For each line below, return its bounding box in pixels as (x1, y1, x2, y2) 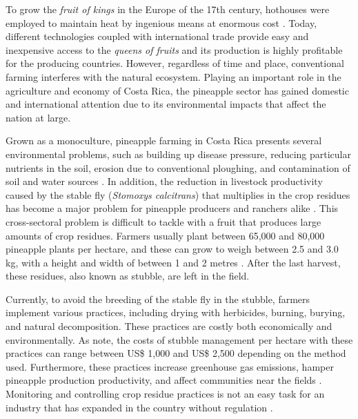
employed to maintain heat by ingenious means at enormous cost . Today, (6, 15, 317, 30)
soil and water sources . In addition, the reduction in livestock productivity (6, 174, 323, 188)
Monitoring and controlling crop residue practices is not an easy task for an (6, 387, 325, 401)
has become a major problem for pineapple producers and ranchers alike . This (6, 201, 339, 215)
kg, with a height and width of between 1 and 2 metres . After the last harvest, (6, 255, 341, 269)
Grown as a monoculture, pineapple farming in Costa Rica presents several (6, 133, 322, 148)
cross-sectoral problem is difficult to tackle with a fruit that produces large (6, 214, 321, 228)
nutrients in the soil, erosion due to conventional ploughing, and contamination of (6, 160, 350, 175)
